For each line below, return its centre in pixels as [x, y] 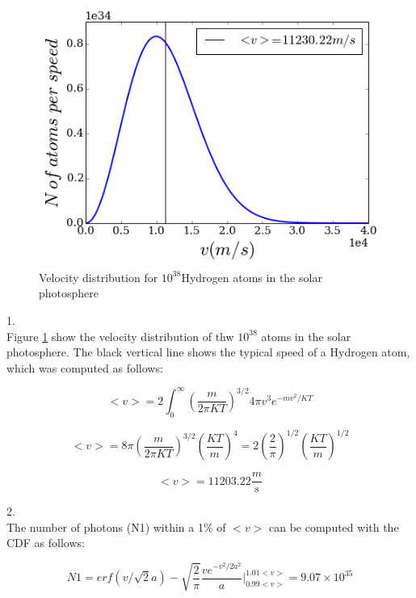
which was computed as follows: [85, 367]
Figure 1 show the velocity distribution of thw [120, 336]
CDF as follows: [46, 543]
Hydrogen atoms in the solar [252, 277]
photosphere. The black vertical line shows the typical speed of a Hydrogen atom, [208, 352]
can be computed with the [334, 526]
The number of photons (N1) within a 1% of [116, 526]
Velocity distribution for [99, 277]
